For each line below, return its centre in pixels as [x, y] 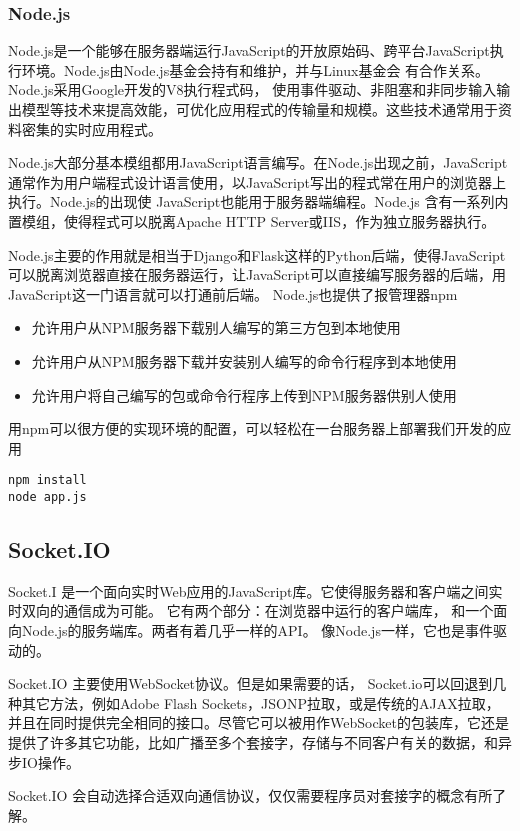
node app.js [47, 496]
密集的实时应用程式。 [91, 128]
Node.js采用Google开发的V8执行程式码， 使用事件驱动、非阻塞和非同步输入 [252, 89]
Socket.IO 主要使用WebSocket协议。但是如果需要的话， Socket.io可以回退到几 [257, 683]
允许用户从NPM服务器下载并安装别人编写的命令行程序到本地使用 [244, 360]
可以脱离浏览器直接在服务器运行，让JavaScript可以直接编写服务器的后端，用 [257, 274]
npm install [47, 480]
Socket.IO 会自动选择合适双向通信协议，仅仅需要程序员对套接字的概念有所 [250, 795]
